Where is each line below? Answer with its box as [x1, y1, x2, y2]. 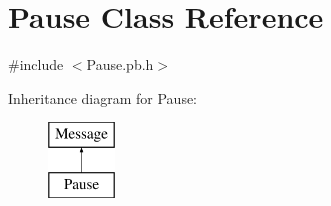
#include [8, 54, 64, 75]
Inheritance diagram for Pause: [8, 87, 198, 108]
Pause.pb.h [86, 54, 154, 75]
